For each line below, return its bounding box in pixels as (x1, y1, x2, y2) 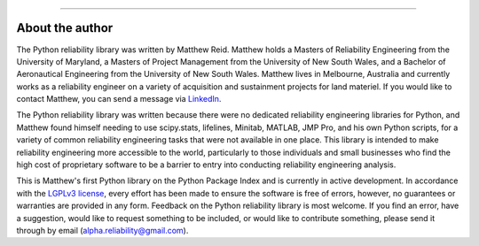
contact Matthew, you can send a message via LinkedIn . (16, 94, 222, 104)
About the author (16, 20, 114, 35)
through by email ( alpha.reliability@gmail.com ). (16, 225, 189, 235)
